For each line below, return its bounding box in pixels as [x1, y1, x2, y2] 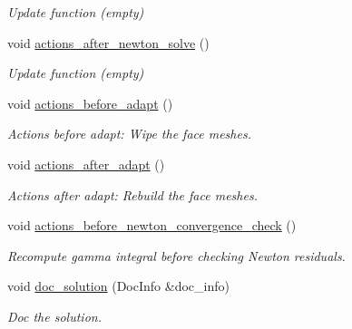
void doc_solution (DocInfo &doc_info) [7, 276, 230, 295]
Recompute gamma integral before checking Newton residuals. [7, 246, 346, 265]
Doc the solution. [7, 306, 102, 325]
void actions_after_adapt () [7, 154, 165, 173]
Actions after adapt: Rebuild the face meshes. [7, 185, 258, 204]
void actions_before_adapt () [7, 93, 173, 112]
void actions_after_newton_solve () [7, 33, 210, 52]
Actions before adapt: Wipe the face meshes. [7, 124, 251, 143]
